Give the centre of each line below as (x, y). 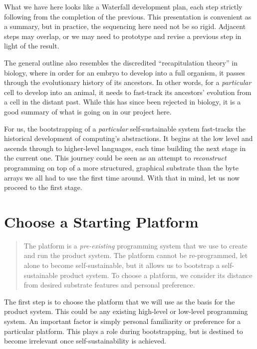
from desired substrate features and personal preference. (109, 285)
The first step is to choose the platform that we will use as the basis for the (120, 301)
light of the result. (32, 46)
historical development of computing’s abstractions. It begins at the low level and (128, 138)
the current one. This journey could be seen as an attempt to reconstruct (115, 158)
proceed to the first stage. (43, 187)
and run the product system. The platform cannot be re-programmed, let (136, 255)
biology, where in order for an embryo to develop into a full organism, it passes (125, 72)
